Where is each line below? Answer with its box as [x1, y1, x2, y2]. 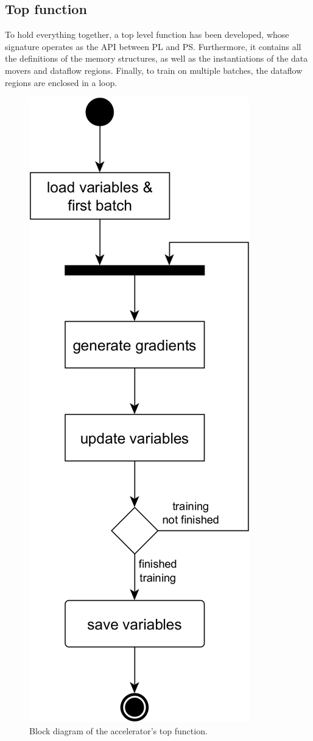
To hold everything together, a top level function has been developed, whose [5, 28, 289, 41]
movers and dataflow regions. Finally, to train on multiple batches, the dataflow [5, 63, 303, 76]
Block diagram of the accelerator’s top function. [29, 724, 208, 737]
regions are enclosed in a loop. [5, 76, 118, 89]
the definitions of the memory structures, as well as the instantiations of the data [5, 52, 308, 65]
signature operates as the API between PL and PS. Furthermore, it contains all [5, 40, 301, 52]
